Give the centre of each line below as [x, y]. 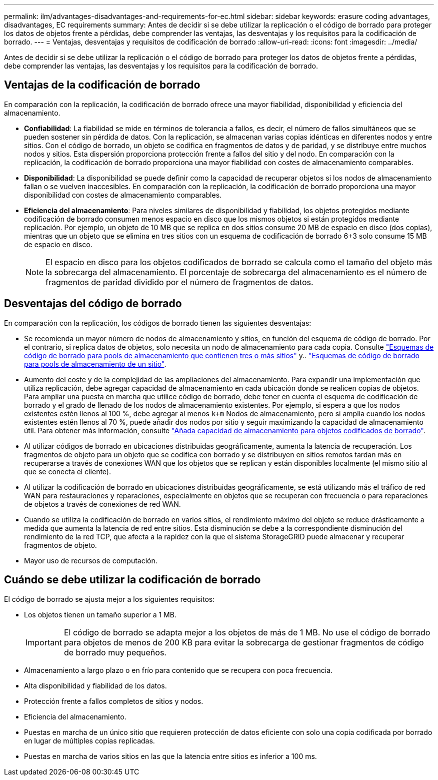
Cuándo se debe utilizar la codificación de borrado [132, 580]
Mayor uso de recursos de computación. [91, 560]
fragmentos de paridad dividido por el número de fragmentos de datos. [179, 282]
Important [44, 642]
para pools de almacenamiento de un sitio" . [95, 364]
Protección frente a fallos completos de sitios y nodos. [114, 701]
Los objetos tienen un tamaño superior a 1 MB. [100, 614]
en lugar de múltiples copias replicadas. [89, 740]
